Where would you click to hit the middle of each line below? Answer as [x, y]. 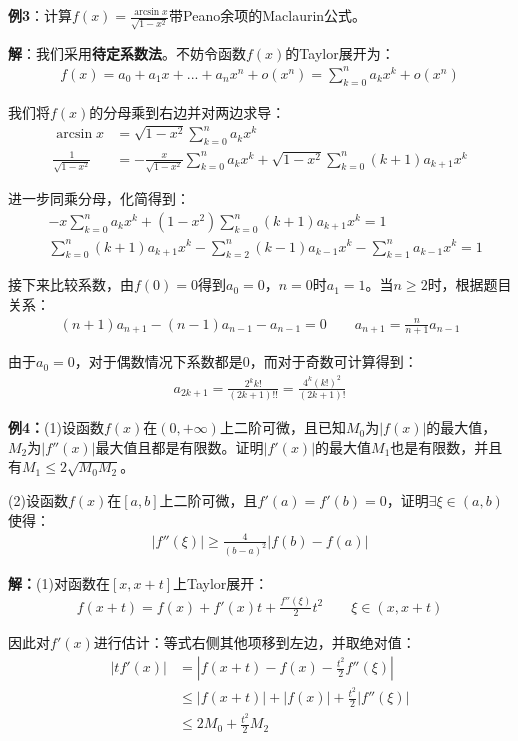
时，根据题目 [469, 284]
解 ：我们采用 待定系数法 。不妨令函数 [127, 52]
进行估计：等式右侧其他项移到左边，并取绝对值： [254, 642]
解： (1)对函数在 [59, 582]
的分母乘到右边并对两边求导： [187, 111]
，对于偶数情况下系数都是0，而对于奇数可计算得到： [246, 361]
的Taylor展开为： [340, 52]
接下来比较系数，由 [71, 284]
